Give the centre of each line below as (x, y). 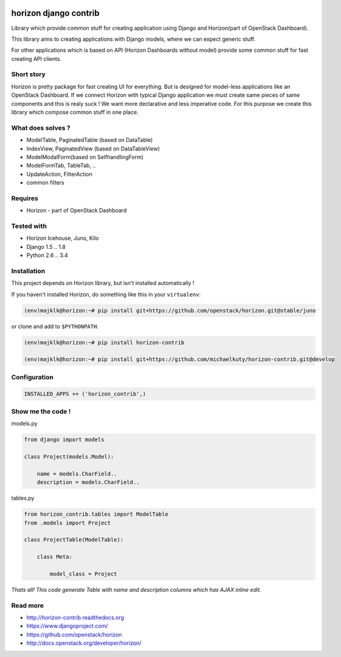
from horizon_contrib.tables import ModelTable (96, 514)
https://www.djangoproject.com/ (67, 626)
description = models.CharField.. (88, 482)
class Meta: (55, 557)
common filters (45, 183)
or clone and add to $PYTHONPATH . (55, 326)
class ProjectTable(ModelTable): (74, 540)
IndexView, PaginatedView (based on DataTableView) (93, 149)
